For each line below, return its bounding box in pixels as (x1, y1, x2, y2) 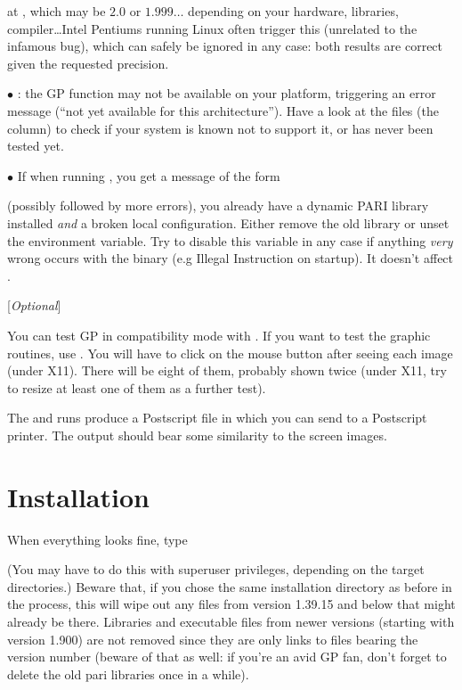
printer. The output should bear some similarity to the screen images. (7, 425, 387, 444)
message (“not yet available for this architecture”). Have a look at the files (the (7, 101, 439, 119)
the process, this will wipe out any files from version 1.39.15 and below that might (7, 595, 456, 613)
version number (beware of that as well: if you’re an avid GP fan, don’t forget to (7, 647, 447, 666)
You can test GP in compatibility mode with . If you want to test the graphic (7, 325, 431, 344)
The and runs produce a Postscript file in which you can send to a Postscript (7, 408, 427, 427)
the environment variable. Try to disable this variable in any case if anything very (7, 231, 453, 250)
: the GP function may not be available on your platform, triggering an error (17, 84, 436, 103)
